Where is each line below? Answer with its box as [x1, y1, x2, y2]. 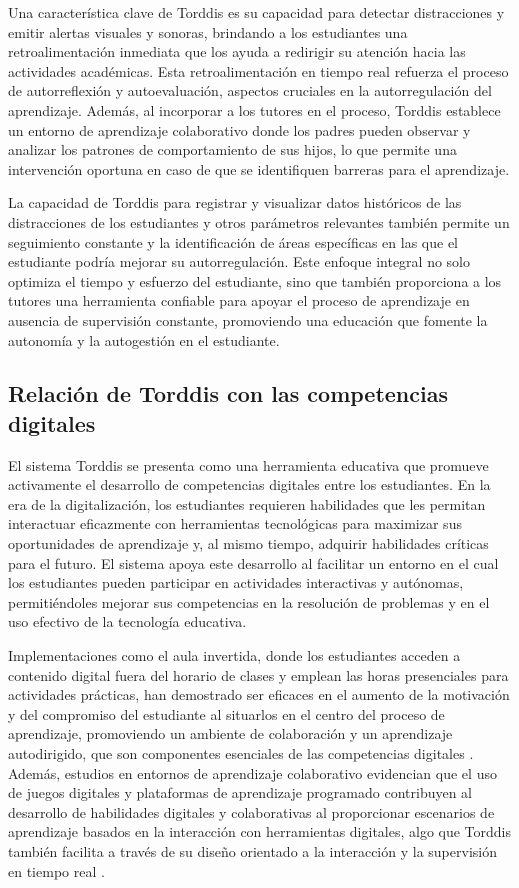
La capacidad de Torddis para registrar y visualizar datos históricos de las [8, 192, 462, 213]
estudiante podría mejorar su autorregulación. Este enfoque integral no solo [8, 251, 470, 272]
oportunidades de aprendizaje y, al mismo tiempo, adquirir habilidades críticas [8, 533, 489, 554]
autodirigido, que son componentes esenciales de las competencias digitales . [8, 743, 474, 763]
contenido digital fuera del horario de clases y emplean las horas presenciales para [8, 664, 509, 685]
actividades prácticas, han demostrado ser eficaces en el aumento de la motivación [8, 684, 510, 705]
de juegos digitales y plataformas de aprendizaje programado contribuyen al [8, 782, 473, 803]
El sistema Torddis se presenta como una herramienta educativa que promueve [8, 454, 489, 475]
